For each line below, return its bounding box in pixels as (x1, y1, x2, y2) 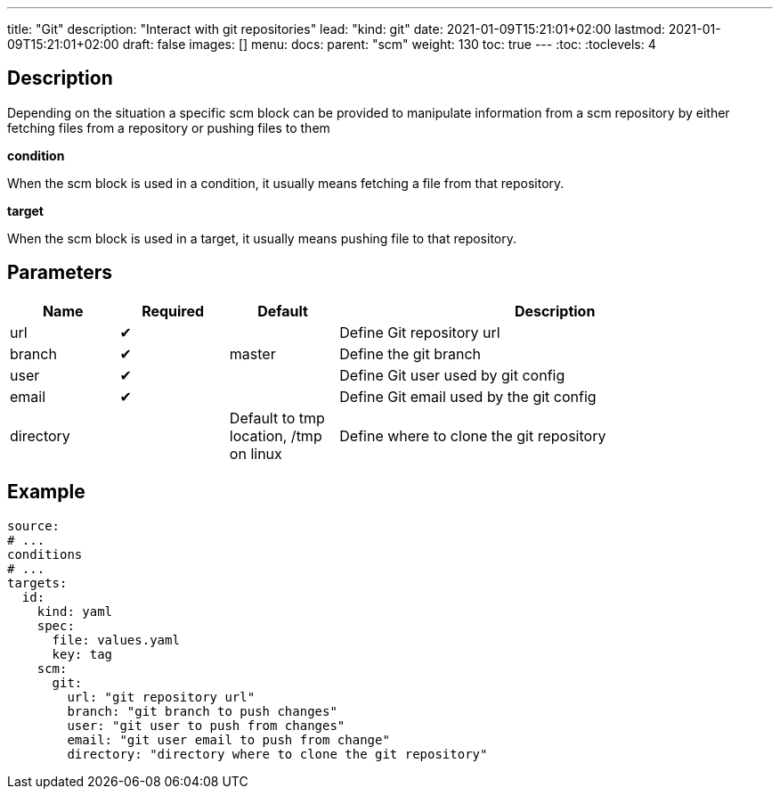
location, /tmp (229, 426, 322, 445)
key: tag (52, 646, 113, 661)
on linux (229, 444, 282, 463)
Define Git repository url (339, 323, 500, 341)
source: (7, 518, 61, 533)
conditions (7, 546, 83, 562)
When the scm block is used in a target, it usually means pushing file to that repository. (7, 230, 517, 246)
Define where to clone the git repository (339, 426, 606, 445)
